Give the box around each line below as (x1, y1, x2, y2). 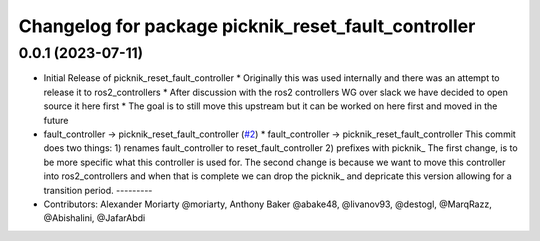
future (43, 114, 69, 126)
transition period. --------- (43, 184, 153, 196)
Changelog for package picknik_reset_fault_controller (18, 15, 476, 37)
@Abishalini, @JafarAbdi (43, 212, 146, 224)
